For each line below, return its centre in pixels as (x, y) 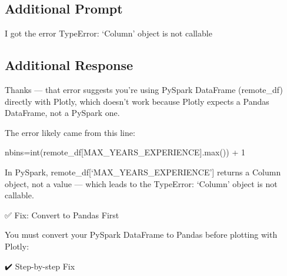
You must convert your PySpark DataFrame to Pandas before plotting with (141, 235)
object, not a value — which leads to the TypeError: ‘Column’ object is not (141, 183)
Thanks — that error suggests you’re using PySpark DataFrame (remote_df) (144, 89)
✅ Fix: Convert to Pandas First (62, 215)
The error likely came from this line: (70, 132)
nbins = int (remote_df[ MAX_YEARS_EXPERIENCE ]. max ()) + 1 (125, 152)
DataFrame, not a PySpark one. (62, 113)
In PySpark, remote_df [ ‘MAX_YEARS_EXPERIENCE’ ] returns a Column (143, 172)
